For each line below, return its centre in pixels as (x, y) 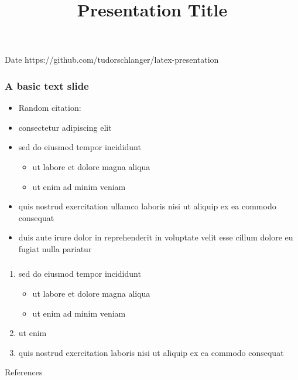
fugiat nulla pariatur (55, 248)
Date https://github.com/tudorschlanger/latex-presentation (112, 60)
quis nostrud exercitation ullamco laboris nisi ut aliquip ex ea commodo (147, 206)
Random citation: (50, 108)
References (24, 372)
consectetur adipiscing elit (65, 127)
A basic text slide (47, 85)
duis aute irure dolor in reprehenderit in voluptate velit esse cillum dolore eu (156, 237)
